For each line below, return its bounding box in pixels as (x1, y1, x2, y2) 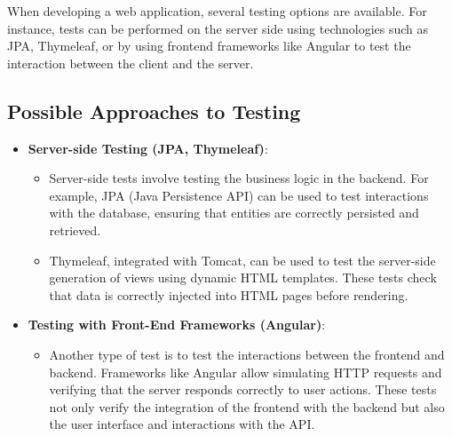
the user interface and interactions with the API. (49, 415, 315, 433)
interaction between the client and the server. (7, 53, 254, 72)
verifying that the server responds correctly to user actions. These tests (49, 380, 437, 399)
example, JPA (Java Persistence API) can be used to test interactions (49, 186, 429, 204)
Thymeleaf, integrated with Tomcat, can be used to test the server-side (49, 250, 436, 269)
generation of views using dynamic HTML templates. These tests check (49, 268, 437, 287)
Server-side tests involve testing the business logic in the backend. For (49, 169, 429, 187)
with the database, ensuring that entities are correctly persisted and (49, 203, 419, 222)
